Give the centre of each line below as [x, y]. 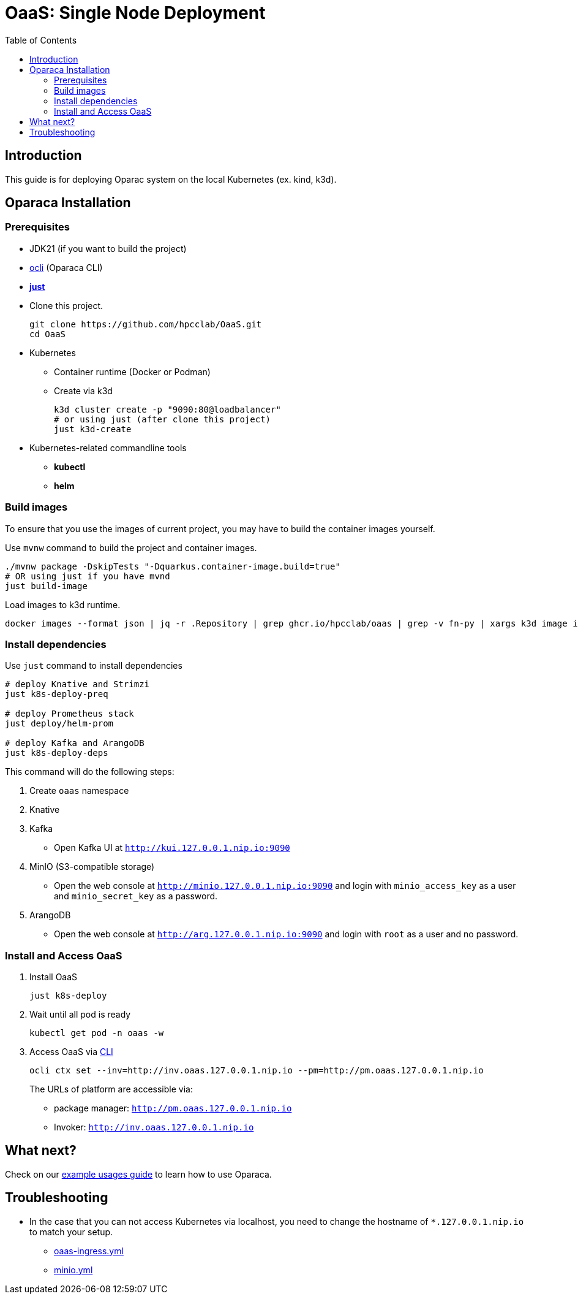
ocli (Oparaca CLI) [66, 267]
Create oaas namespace [79, 791]
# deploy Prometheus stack [69, 714]
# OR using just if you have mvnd [88, 576]
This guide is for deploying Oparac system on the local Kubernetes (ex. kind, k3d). [171, 179]
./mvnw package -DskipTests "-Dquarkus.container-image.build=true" [173, 566]
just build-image [46, 586]
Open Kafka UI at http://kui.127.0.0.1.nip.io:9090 [172, 848]
